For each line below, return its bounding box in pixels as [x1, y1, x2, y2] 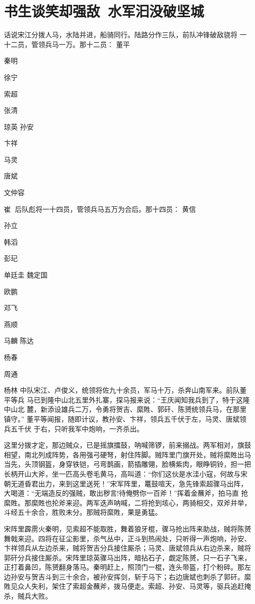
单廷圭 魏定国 [4, 270, 48, 280]
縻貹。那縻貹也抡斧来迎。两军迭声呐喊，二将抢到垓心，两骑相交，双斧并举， [4, 497, 251, 507]
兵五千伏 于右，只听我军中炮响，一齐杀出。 [4, 423, 144, 433]
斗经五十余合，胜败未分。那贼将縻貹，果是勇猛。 [4, 507, 162, 517]
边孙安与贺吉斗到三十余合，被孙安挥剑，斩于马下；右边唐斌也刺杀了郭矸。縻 [4, 571, 251, 581]
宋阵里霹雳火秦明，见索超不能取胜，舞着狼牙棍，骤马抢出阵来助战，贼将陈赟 [4, 523, 251, 533]
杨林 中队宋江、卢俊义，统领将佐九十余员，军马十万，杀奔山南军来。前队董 [4, 385, 247, 395]
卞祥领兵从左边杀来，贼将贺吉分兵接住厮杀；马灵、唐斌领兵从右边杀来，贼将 [4, 543, 251, 553]
